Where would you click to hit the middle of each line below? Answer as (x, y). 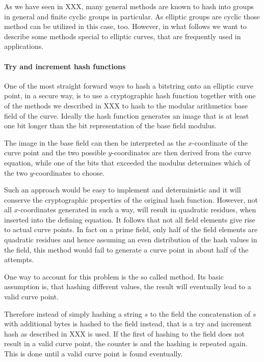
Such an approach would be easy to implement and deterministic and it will (123, 190)
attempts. (19, 259)
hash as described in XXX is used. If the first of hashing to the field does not (125, 333)
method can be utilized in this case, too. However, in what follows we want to (125, 26)
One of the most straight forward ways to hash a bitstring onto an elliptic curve (129, 85)
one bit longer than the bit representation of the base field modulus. (110, 126)
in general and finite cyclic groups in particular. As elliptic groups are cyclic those (132, 16)
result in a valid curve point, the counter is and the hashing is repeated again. (126, 343)
